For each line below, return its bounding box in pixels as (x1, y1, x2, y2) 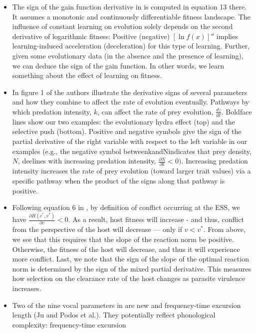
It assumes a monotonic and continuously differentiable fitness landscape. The (12, 11, 251, 21)
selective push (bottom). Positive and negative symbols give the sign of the (12, 126, 242, 136)
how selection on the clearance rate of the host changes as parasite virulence (12, 273, 246, 283)
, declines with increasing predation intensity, (18, 155, 156, 166)
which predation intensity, (12, 106, 92, 116)
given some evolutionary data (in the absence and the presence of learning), (12, 50, 244, 60)
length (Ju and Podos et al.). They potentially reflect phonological (12, 309, 216, 320)
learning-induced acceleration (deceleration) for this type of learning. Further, (12, 40, 250, 51)
